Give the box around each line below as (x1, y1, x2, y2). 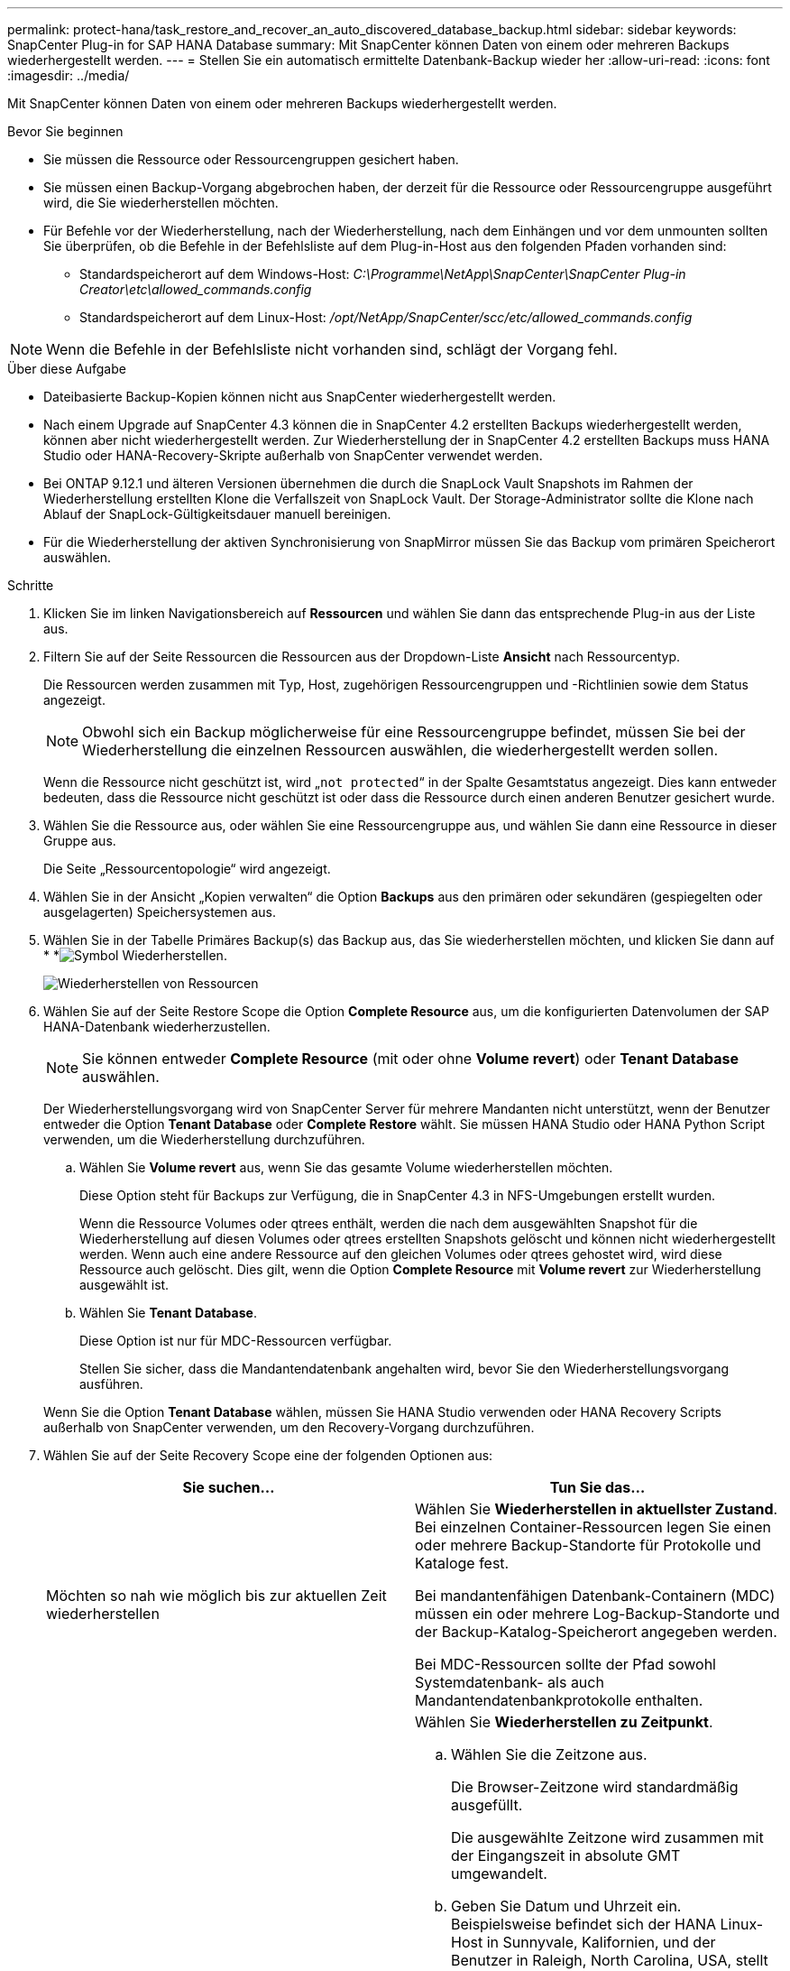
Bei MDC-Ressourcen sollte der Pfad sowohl (415, 1655, 716, 1673)
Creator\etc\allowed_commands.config (79, 282, 312, 297)
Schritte (7, 578, 54, 593)
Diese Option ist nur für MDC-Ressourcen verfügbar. (79, 1333, 392, 1348)
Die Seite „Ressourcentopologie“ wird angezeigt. (43, 861, 331, 876)
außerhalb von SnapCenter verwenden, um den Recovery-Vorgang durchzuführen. (43, 1420, 535, 1435)
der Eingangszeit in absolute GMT (451, 1846, 681, 1865)
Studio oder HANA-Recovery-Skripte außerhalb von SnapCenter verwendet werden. (43, 448, 543, 463)
